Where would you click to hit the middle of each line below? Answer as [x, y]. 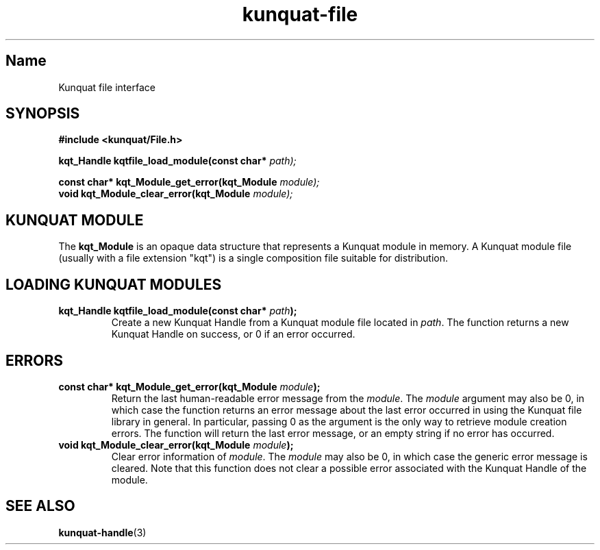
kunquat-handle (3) [102, 532]
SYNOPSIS [43, 114]
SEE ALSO [40, 506]
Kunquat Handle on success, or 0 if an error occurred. [233, 334]
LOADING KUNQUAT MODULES [114, 284]
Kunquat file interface [107, 87]
